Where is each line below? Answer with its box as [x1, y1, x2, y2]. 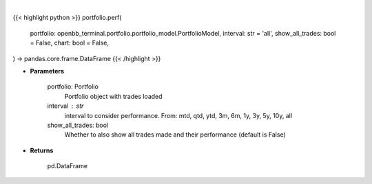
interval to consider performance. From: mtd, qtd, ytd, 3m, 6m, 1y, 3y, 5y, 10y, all [64, 111, 293, 119]
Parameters [30, 67, 65, 75]
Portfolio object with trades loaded [64, 92, 163, 100]
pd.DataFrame [47, 162, 88, 170]
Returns [30, 146, 54, 154]
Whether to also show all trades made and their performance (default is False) [64, 130, 286, 139]
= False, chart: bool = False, [30, 38, 110, 47]
